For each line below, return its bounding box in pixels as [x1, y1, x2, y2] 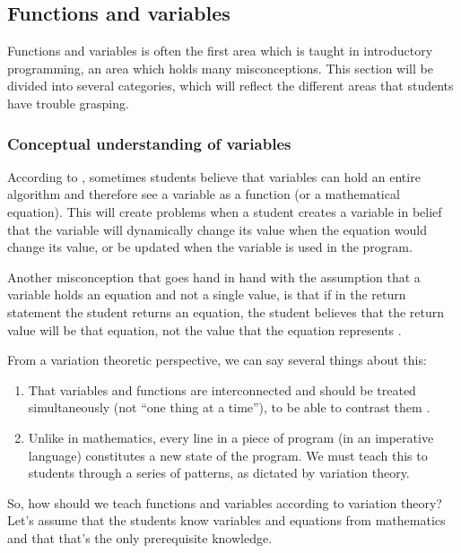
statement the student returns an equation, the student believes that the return [7, 302, 445, 321]
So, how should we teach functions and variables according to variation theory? [7, 493, 442, 512]
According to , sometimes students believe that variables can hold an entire [7, 167, 421, 186]
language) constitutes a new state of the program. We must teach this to [28, 445, 428, 464]
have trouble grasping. [7, 93, 129, 112]
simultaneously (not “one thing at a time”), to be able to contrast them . [28, 398, 431, 417]
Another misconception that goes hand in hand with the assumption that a [7, 267, 421, 286]
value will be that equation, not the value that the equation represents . [7, 320, 402, 339]
